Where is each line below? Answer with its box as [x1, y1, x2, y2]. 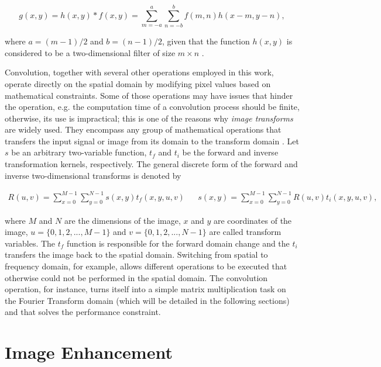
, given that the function [162, 35, 250, 47]
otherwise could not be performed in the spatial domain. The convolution [5, 271, 268, 283]
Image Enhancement [5, 340, 173, 364]
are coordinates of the [213, 214, 292, 226]
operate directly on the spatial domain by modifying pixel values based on [5, 77, 271, 89]
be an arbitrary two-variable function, [11, 146, 147, 158]
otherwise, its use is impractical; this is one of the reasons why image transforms [5, 112, 293, 124]
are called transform [209, 226, 282, 238]
